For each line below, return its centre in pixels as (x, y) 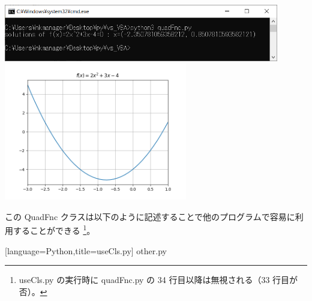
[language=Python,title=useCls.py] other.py (86, 250)
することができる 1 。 (54, 229)
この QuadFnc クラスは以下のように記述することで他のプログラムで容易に (150, 216)
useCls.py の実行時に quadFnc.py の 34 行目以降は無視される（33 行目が (158, 280)
